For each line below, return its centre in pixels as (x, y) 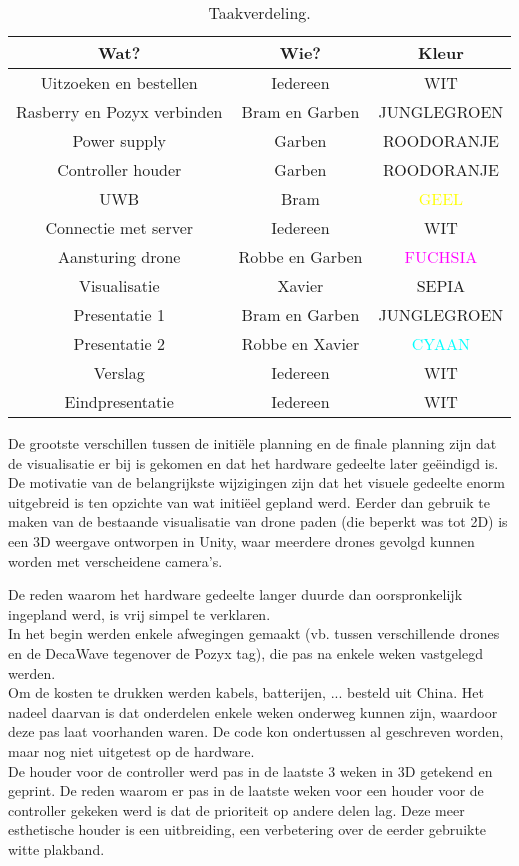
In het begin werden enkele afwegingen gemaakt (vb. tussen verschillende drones (254, 633)
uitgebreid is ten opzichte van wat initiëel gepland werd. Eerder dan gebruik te (249, 501)
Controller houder (119, 169)
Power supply (119, 140)
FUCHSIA (441, 256)
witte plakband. (56, 848)
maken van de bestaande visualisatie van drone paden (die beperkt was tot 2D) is (258, 521)
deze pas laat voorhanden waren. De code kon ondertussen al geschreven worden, (256, 731)
